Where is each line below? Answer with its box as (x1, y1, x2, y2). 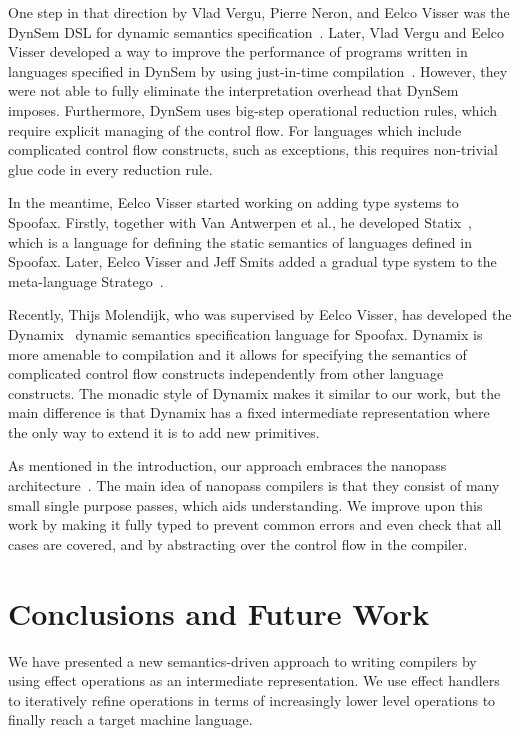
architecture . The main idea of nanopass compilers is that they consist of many (8, 475, 500, 496)
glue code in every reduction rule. (8, 158, 213, 179)
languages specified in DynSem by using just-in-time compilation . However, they (8, 60, 508, 81)
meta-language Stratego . (8, 270, 164, 291)
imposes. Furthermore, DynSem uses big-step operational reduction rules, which (8, 99, 498, 120)
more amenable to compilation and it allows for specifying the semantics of (8, 343, 467, 364)
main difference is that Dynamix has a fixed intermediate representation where (8, 402, 490, 423)
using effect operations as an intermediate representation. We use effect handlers (8, 670, 500, 691)
